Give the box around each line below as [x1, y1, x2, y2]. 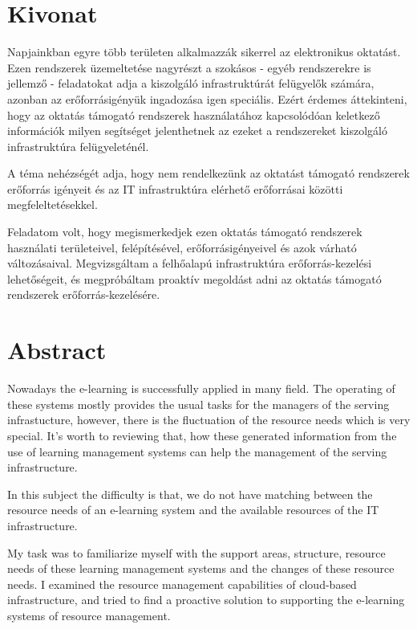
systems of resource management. [7, 607, 171, 623]
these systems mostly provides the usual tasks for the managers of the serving [7, 395, 390, 412]
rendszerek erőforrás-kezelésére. [7, 286, 160, 303]
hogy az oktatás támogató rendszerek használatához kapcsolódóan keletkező [7, 106, 380, 123]
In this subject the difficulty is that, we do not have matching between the [7, 485, 373, 502]
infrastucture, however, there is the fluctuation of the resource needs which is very [7, 411, 411, 428]
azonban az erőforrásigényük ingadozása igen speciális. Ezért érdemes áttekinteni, [7, 90, 407, 107]
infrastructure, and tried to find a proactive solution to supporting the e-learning [7, 591, 405, 608]
